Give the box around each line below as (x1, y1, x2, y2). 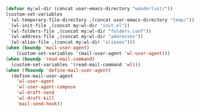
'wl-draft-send (16, 90, 55, 96)
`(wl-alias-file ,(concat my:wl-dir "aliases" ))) (8, 39, 136, 45)
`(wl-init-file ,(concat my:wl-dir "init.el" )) (8, 22, 130, 28)
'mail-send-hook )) (16, 101, 63, 107)
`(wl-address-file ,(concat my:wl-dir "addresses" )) (8, 34, 144, 40)
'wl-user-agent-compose (16, 84, 77, 90)
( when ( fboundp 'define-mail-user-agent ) (5, 67, 111, 73)
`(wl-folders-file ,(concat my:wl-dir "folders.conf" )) (8, 28, 152, 34)
